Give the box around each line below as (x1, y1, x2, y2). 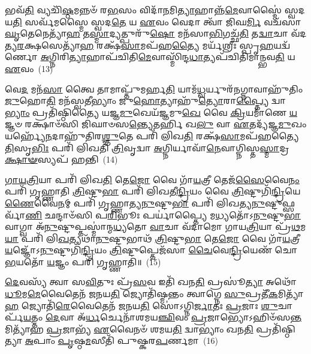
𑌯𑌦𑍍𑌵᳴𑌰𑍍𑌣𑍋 (273, 38, 291, 51)
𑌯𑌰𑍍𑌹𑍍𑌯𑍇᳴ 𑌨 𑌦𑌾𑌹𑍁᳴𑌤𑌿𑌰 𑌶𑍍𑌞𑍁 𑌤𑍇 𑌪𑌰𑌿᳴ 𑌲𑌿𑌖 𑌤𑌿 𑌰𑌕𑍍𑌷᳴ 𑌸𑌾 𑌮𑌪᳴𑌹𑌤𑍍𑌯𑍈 (5, 129, 299, 142)
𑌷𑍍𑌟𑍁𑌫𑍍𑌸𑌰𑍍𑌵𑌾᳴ (264, 196, 295, 209)
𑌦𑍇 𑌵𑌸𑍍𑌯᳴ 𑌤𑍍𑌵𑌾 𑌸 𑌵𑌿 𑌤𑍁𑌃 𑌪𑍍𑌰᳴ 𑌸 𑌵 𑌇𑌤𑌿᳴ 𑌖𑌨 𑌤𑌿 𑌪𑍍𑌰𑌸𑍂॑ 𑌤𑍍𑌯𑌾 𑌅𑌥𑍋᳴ (5, 275, 297, 288)
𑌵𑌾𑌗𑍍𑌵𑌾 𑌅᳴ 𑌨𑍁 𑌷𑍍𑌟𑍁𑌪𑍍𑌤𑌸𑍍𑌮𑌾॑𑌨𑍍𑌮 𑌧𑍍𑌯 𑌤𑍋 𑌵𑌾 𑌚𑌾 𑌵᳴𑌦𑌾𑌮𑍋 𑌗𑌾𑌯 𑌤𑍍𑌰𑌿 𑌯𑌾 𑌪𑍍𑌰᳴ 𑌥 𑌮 (5, 220, 306, 233)
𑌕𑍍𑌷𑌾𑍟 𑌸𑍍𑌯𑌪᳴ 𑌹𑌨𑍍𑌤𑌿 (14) (5, 153, 118, 166)
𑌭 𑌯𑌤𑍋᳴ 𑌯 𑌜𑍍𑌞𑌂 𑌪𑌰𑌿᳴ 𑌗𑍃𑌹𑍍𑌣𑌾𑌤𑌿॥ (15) (5, 255, 161, 268)
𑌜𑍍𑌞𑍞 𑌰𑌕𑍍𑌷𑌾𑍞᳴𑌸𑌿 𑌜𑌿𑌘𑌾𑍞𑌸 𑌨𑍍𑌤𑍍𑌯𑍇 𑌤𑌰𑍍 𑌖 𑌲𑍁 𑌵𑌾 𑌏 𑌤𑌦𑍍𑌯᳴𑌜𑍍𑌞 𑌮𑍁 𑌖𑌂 (5, 118, 307, 130)
